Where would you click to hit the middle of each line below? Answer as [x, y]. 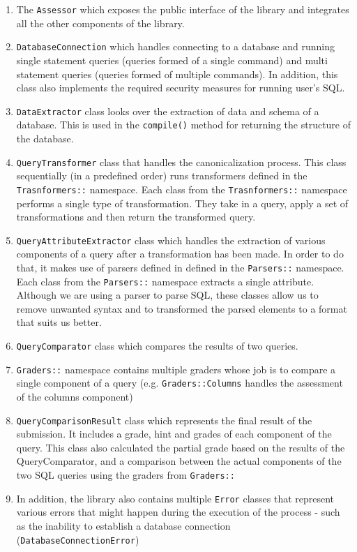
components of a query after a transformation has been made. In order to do [180, 254]
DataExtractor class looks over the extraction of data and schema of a [168, 111]
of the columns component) [75, 396]
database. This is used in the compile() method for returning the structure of [184, 125]
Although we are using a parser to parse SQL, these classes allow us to [167, 295]
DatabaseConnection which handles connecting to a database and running [175, 46]
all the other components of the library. [100, 23]
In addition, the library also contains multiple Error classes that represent [175, 498]
